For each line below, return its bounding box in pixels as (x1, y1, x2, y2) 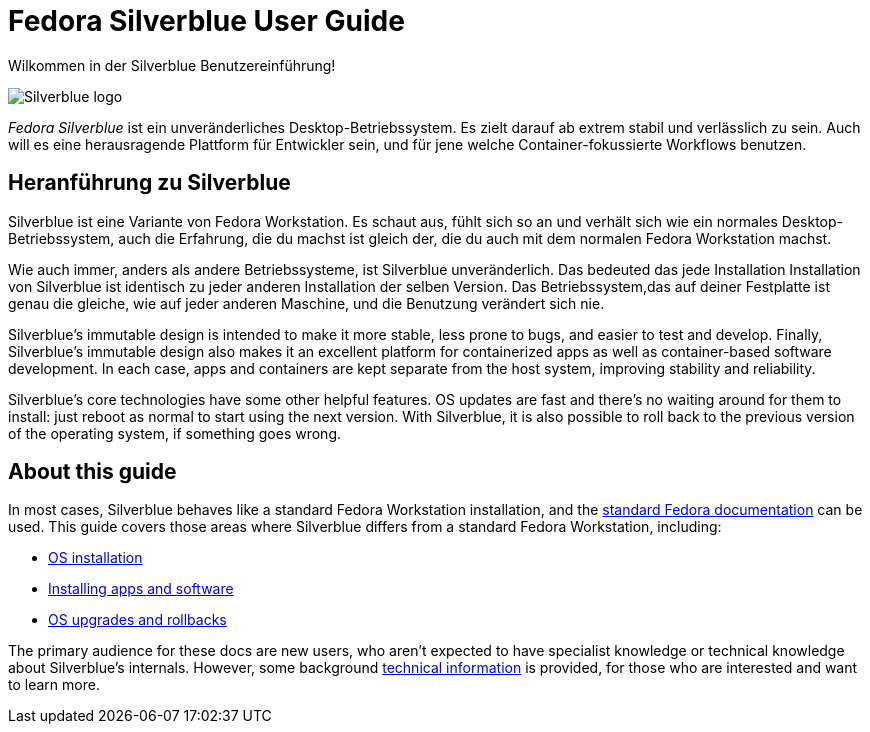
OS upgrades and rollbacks (48, 611, 227, 629)
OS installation (48, 549, 143, 567)
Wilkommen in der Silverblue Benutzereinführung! (8, 56, 336, 74)
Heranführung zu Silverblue (8, 170, 291, 196)
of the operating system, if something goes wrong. (8, 424, 341, 442)
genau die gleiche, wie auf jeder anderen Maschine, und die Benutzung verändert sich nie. (8, 294, 605, 312)
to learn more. (8, 676, 100, 694)
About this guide (8, 459, 177, 485)
